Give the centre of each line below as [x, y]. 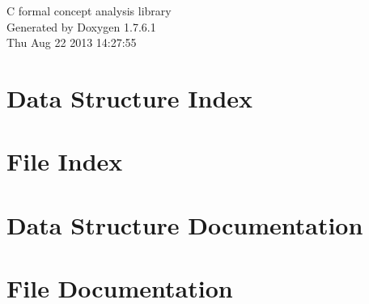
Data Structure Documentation [185, 224]
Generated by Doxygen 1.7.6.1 [81, 26]
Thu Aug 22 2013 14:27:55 [72, 42]
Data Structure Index [130, 97]
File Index [65, 161]
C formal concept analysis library [89, 11]
